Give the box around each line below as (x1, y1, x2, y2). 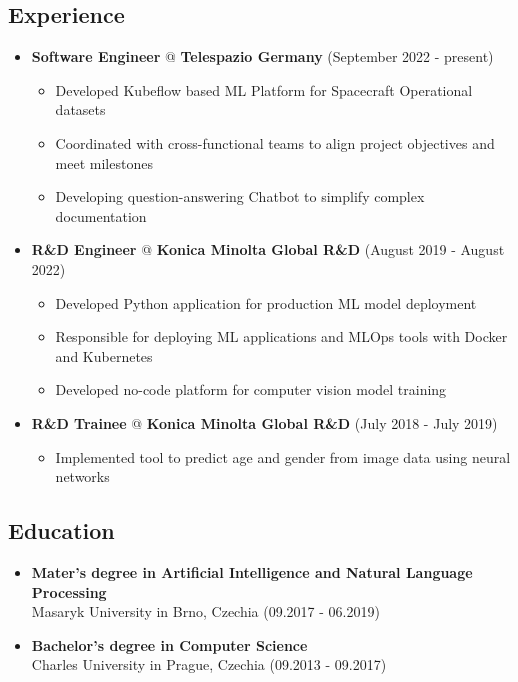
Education (8, 515, 115, 546)
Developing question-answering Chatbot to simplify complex (55, 186, 425, 207)
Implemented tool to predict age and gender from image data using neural (55, 446, 511, 467)
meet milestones (55, 152, 153, 173)
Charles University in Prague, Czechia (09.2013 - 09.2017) (31, 654, 387, 675)
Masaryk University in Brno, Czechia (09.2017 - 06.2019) (31, 601, 380, 622)
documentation (55, 205, 147, 226)
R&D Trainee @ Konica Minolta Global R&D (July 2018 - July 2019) (31, 412, 498, 433)
